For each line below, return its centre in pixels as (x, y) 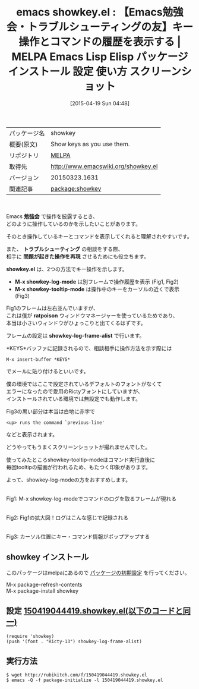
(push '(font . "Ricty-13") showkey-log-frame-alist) (74, 641)
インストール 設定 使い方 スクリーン (94, 72)
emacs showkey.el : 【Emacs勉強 (100, 12)
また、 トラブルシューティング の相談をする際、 (65, 249)
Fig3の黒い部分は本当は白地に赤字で (50, 411)
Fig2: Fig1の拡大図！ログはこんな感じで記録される (67, 517)
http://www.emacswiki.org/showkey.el (104, 166)
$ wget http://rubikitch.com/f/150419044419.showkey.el (77, 675)
